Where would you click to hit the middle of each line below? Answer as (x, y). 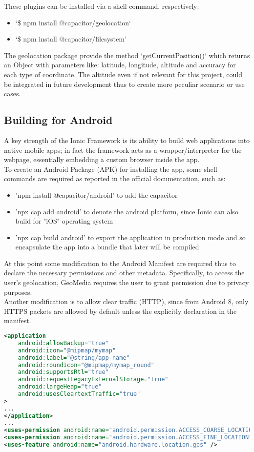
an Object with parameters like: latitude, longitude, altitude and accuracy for (120, 65)
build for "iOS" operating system (64, 221)
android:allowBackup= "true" (63, 343)
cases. (12, 93)
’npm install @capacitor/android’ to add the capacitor (96, 195)
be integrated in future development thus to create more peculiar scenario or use (124, 84)
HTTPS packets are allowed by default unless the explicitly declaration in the (120, 311)
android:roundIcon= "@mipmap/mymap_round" (86, 365)
